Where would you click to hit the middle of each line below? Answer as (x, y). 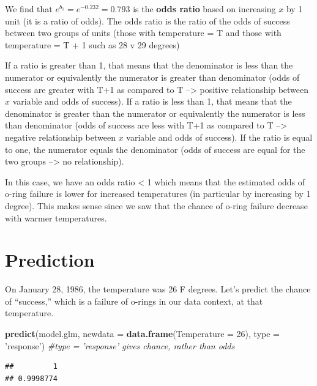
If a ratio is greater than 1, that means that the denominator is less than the (149, 65)
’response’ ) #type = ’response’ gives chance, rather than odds (120, 345)
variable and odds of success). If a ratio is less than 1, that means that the (152, 101)
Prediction (50, 260)
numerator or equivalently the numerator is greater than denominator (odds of (152, 77)
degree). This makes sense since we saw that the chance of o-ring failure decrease (156, 205)
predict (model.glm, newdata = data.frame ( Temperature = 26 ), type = (143, 333)
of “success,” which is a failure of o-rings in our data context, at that (134, 301)
